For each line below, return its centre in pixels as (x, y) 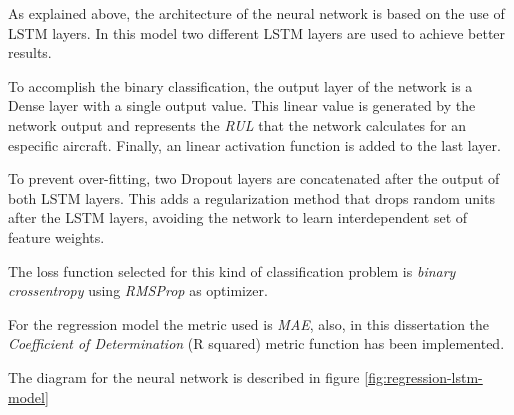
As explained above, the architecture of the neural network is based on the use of (256, 13)
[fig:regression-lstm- (423, 376)
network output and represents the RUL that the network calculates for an (237, 124)
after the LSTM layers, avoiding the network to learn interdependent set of (238, 217)
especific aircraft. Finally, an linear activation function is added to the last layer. (254, 144)
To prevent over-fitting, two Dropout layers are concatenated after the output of (254, 178)
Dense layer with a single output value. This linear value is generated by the (242, 105)
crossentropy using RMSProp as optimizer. (138, 290)
